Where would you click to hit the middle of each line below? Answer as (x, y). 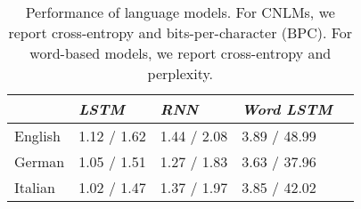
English (37, 136)
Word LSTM (287, 109)
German (40, 161)
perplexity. (180, 73)
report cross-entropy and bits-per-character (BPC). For (180, 32)
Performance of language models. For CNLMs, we (180, 12)
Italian (35, 187)
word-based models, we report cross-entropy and (180, 53)
